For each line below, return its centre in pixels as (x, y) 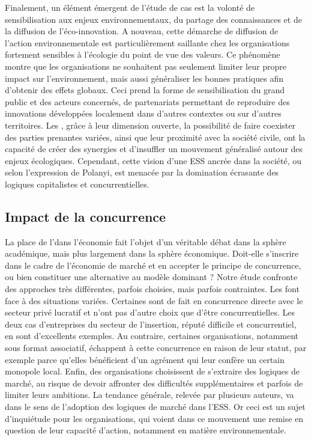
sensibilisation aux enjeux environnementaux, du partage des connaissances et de (153, 19)
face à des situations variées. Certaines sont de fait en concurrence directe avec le (154, 300)
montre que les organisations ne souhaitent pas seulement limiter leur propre (146, 66)
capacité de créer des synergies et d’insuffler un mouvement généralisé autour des (154, 149)
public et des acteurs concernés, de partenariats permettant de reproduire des (147, 101)
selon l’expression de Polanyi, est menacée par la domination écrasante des (142, 172)
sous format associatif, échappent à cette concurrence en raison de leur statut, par (156, 348)
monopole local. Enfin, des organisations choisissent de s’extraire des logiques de (152, 371)
